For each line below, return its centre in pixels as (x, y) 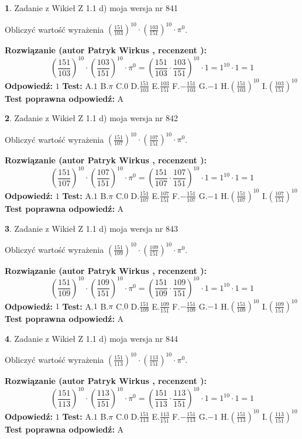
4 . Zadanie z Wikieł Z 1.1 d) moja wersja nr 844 (92, 338)
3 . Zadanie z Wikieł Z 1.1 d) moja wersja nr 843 (92, 228)
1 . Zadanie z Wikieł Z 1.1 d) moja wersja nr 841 (92, 8)
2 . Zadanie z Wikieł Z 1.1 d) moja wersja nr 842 (92, 118)
